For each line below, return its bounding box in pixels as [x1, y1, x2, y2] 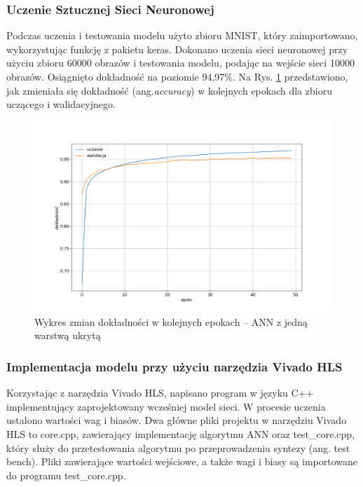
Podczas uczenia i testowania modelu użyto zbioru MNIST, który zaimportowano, [6, 28, 358, 43]
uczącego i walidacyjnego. [6, 97, 116, 111]
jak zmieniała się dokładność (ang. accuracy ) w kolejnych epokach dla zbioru [6, 83, 332, 97]
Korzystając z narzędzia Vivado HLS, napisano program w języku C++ [6, 385, 314, 400]
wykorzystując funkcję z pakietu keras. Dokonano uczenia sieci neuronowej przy [6, 41, 348, 56]
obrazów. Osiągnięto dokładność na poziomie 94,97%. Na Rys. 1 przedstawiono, [6, 69, 348, 83]
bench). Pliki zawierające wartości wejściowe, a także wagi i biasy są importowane [6, 454, 358, 469]
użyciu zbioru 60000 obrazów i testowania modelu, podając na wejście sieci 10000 [6, 55, 355, 70]
